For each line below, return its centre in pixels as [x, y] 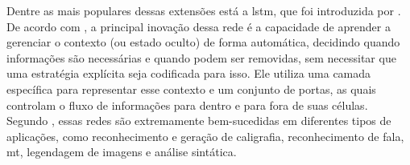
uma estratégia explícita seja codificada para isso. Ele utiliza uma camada [189, 73]
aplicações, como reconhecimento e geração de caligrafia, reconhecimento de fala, [205, 136]
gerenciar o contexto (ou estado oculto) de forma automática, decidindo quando [203, 42]
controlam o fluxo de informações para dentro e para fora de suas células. [187, 105]
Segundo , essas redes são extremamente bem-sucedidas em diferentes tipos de [199, 121]
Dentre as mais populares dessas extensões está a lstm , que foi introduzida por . [204, 10]
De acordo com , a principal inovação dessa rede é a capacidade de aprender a [199, 26]
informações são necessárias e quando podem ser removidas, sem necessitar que [201, 57]
